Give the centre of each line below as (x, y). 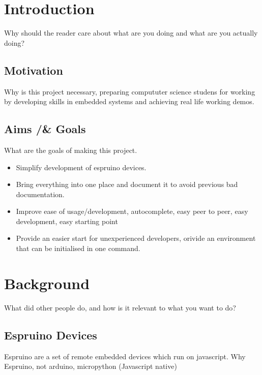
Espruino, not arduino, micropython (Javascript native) (91, 366)
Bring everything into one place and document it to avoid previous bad (127, 184)
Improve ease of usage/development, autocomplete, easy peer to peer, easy (132, 211)
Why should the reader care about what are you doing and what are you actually (131, 33)
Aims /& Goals (45, 129)
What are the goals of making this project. (71, 150)
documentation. (40, 194)
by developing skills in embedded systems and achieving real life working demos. (129, 101)
